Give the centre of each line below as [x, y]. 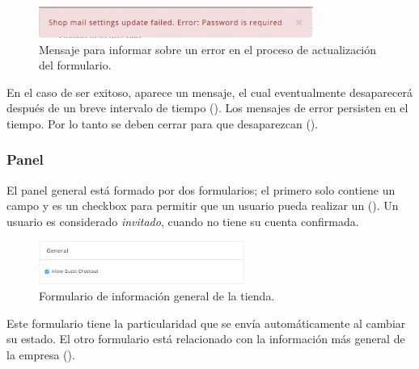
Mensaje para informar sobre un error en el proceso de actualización [208, 49]
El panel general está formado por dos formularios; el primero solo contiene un [201, 189]
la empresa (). [41, 354]
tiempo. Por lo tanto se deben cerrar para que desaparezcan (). [163, 123]
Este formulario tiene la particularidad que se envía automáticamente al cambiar [206, 323]
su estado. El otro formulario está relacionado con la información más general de [206, 339]
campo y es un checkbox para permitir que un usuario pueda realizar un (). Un [203, 205]
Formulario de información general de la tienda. [157, 295]
